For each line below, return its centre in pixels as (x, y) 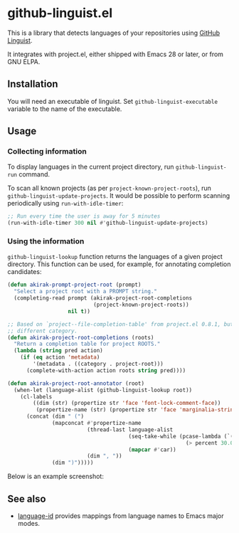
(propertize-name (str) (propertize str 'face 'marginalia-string (136, 410)
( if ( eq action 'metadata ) (60, 357)
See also (27, 498)
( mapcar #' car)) (152, 450)
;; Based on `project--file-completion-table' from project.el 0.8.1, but (121, 324)
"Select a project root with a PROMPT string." (86, 292)
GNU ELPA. (24, 61)
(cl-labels (36, 396)
